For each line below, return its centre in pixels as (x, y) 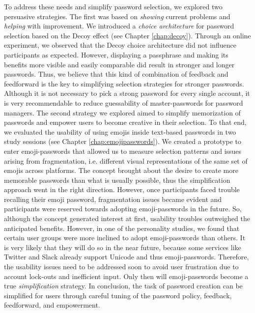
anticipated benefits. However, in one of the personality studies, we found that (122, 228)
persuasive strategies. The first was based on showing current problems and (117, 16)
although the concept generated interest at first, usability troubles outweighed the (127, 218)
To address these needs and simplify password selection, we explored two (113, 6)
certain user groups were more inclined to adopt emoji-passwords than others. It (125, 238)
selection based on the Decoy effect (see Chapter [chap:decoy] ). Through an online (127, 35)
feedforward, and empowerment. (52, 305)
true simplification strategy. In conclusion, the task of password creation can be (123, 286)
